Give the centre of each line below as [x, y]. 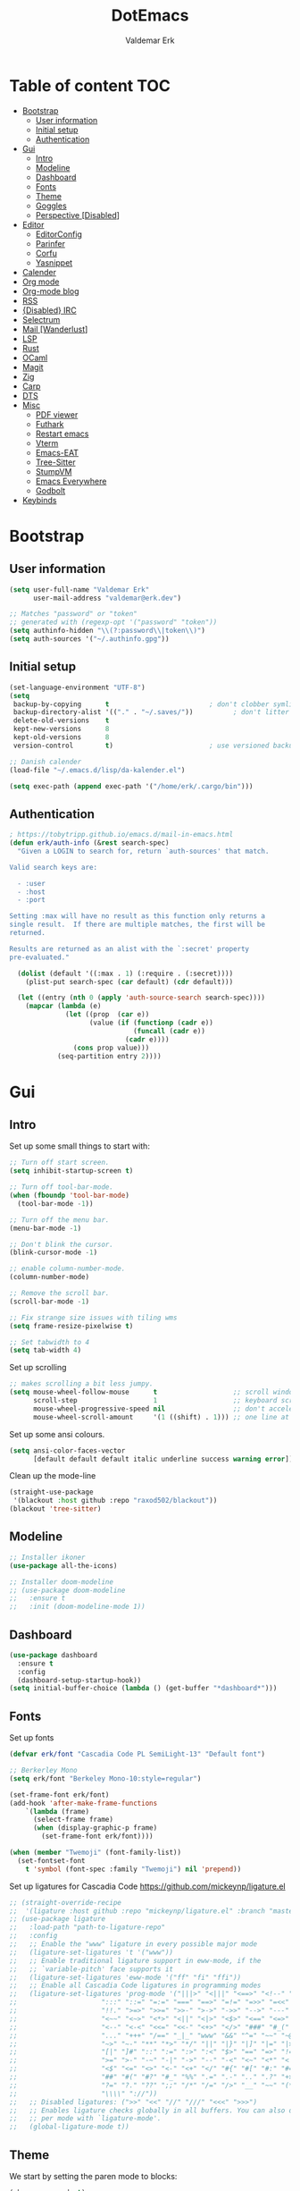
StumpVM [54, 471]
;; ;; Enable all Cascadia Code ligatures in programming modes [135, 1985]
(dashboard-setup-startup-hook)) [79, 1680]
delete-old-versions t [61, 721]
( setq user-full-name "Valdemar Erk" [79, 590]
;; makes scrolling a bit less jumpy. [81, 1384]
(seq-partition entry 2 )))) [109, 1056]
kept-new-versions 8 [61, 729]
